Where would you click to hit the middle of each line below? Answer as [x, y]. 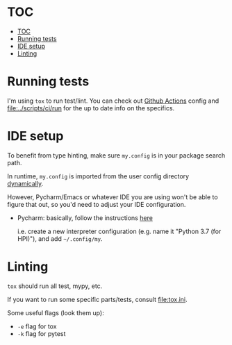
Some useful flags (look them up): [56, 312]
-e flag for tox [37, 326]
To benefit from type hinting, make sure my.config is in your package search [116, 155]
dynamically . [25, 183]
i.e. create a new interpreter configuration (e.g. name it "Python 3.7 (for [119, 231]
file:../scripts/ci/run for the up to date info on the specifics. [91, 108]
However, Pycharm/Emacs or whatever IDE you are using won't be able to [113, 197]
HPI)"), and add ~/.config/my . [60, 238]
